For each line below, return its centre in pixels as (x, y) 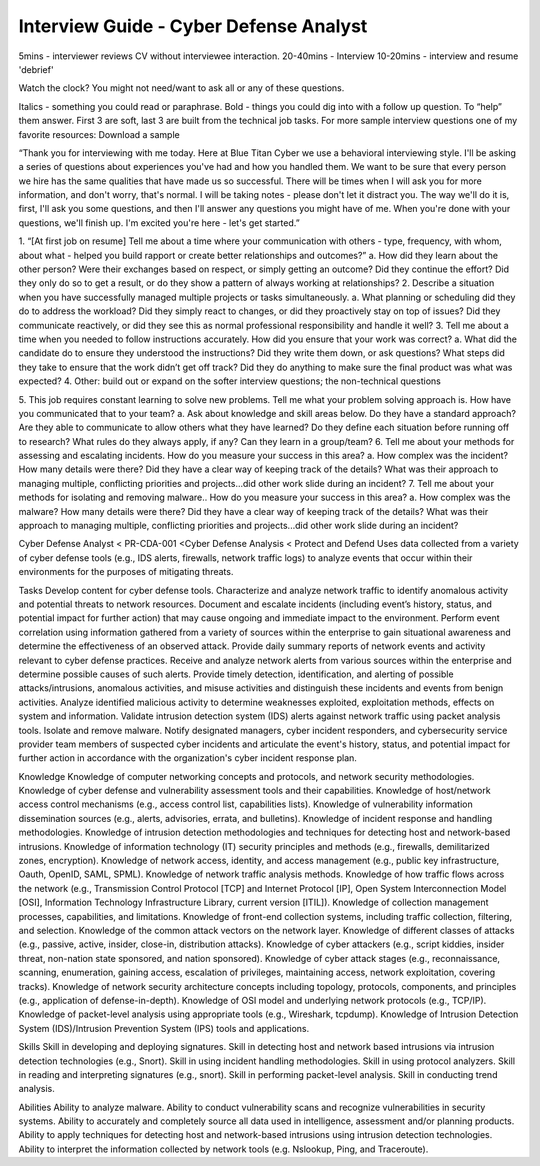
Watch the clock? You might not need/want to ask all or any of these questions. (181, 88)
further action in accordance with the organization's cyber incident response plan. (187, 758)
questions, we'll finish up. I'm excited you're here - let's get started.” (159, 222)
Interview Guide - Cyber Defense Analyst (193, 26)
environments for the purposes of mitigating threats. (126, 572)
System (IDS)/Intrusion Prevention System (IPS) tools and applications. (164, 1028)
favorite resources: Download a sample (99, 134)
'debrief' (36, 69)
